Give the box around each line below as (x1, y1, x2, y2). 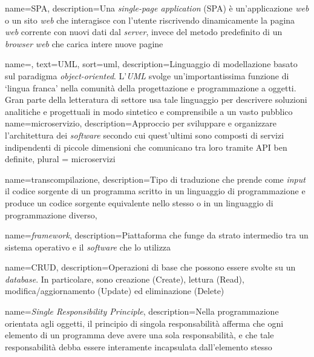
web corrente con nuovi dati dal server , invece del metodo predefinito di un (5, 25, 283, 38)
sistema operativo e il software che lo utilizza (5, 240, 171, 253)
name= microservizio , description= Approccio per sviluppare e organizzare (5, 117, 276, 129)
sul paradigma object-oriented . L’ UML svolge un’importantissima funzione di (5, 69, 289, 82)
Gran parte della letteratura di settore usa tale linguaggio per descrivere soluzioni (5, 93, 307, 106)
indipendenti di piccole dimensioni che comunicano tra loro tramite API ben (5, 140, 287, 153)
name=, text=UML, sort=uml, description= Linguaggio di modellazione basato (5, 57, 298, 70)
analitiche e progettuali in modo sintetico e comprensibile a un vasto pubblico (5, 105, 293, 117)
